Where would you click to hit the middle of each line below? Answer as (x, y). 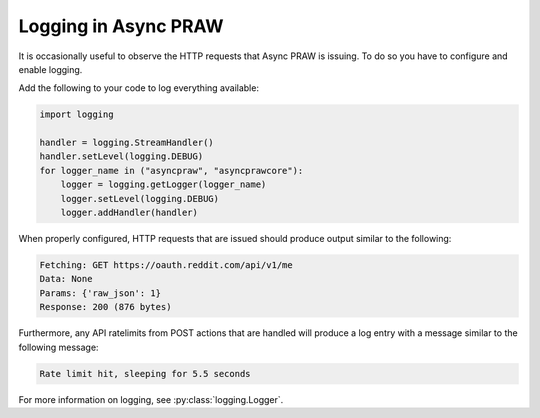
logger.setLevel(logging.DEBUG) (140, 198)
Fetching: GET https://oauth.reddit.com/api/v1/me (166, 265)
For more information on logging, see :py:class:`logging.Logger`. (151, 399)
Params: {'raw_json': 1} (100, 293)
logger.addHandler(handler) (129, 213)
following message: (58, 347)
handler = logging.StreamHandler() (126, 143)
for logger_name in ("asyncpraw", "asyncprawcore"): (171, 170)
